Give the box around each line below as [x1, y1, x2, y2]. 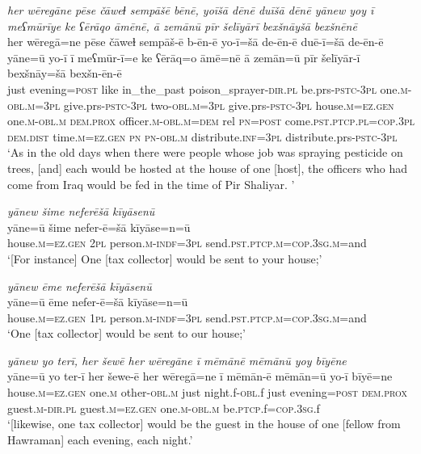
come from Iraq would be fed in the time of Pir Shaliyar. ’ [7, 175, 295, 192]
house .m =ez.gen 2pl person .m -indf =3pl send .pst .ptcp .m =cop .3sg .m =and [7, 234, 367, 251]
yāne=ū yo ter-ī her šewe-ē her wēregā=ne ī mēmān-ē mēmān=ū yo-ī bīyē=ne [7, 368, 393, 385]
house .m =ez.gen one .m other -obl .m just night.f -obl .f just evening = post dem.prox [7, 384, 408, 401]
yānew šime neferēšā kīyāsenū [7, 203, 155, 220]
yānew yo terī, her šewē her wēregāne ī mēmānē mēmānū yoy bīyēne [7, 351, 347, 368]
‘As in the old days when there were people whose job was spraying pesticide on [7, 144, 403, 161]
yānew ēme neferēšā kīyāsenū [7, 277, 152, 294]
